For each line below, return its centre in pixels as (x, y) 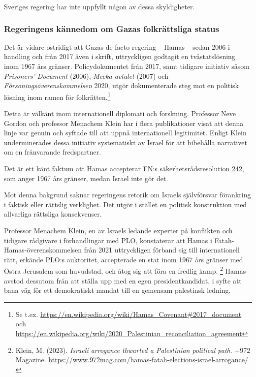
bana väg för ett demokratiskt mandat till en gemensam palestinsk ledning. (117, 290)
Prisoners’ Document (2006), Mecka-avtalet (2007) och (86, 76)
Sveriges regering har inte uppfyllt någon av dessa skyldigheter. (99, 6)
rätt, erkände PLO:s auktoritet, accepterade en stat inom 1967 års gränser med (124, 259)
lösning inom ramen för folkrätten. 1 (57, 96)
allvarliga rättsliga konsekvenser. (53, 214)
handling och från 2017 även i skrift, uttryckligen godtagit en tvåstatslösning (120, 56)
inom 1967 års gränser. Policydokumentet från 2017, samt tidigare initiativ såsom (127, 66)
